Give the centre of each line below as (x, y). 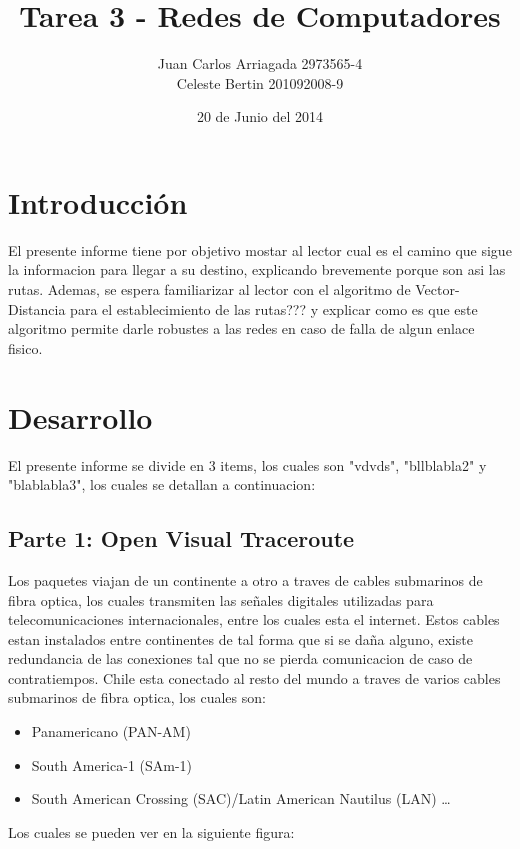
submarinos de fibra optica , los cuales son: (137, 697)
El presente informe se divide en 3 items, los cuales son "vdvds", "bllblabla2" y (247, 464)
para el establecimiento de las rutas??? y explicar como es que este (274, 308)
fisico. (25, 347)
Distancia (37, 308)
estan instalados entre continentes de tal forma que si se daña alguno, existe (240, 638)
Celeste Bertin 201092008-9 (260, 82)
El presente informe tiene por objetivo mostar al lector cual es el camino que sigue (260, 249)
